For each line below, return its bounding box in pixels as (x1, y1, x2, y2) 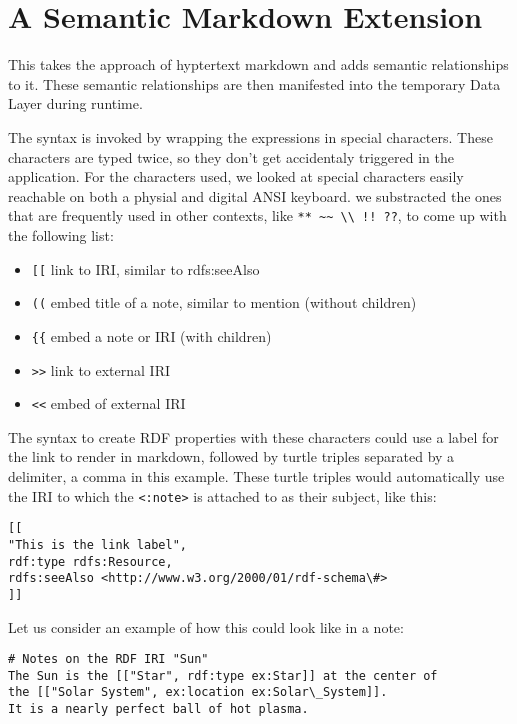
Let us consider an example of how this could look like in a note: (8, 616, 404, 637)
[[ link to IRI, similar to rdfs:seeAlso (31, 258, 260, 279)
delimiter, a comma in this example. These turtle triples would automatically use (8, 466, 505, 486)
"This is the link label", (8, 537, 187, 552)
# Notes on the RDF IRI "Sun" (8, 652, 209, 667)
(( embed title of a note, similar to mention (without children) (31, 292, 417, 313)
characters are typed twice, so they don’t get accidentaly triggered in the (8, 146, 454, 167)
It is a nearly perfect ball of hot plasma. (8, 702, 309, 717)
